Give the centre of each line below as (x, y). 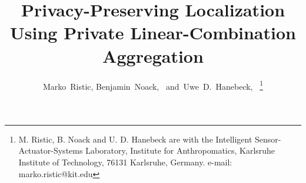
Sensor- (268, 139)
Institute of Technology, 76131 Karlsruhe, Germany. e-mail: (125, 162)
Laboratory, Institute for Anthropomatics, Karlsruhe (180, 150)
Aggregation (153, 55)
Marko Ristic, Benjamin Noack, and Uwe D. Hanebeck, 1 (153, 85)
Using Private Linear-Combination (153, 33)
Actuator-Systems (51, 150)
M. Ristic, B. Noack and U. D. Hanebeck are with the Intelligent (135, 139)
